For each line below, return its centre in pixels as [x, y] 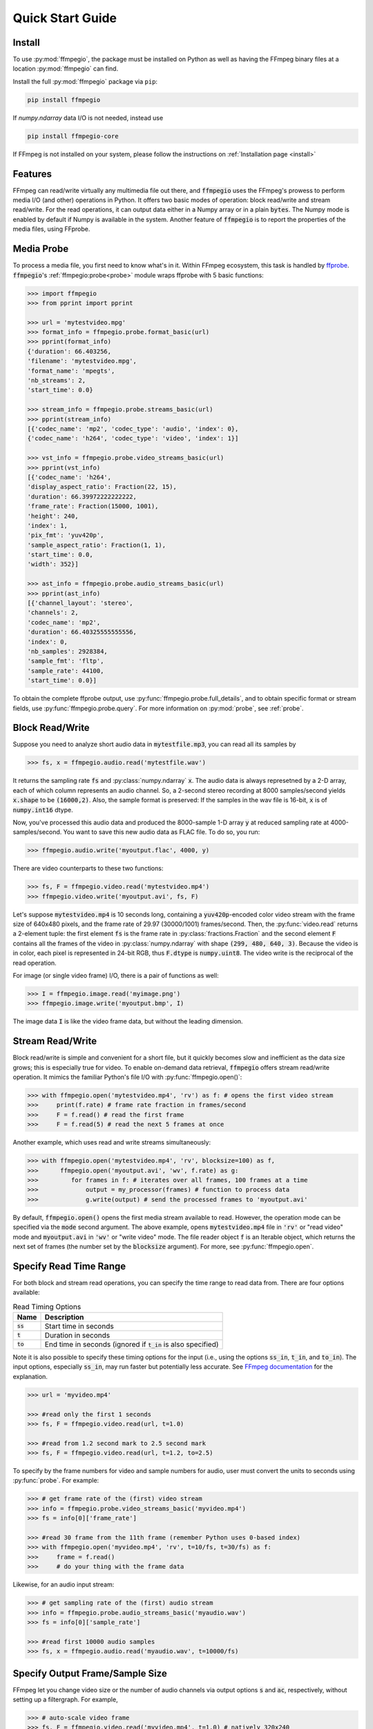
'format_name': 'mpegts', [71, 371]
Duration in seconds [77, 1335]
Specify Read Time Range [69, 1266]
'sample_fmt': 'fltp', [66, 661]
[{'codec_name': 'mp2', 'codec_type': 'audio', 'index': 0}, [133, 429]
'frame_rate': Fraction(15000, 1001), [93, 506]
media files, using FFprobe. [51, 229]
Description [64, 1317]
